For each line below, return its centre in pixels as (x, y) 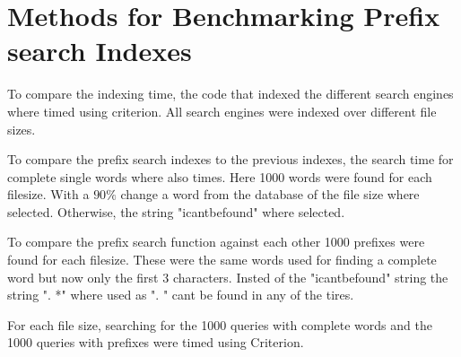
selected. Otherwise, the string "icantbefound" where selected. (176, 211)
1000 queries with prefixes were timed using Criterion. (156, 342)
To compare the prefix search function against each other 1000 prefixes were (216, 242)
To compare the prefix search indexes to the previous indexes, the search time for (230, 159)
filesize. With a (48, 194)
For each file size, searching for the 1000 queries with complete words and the (220, 324)
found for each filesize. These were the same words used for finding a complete (222, 260)
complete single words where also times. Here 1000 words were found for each (220, 176)
